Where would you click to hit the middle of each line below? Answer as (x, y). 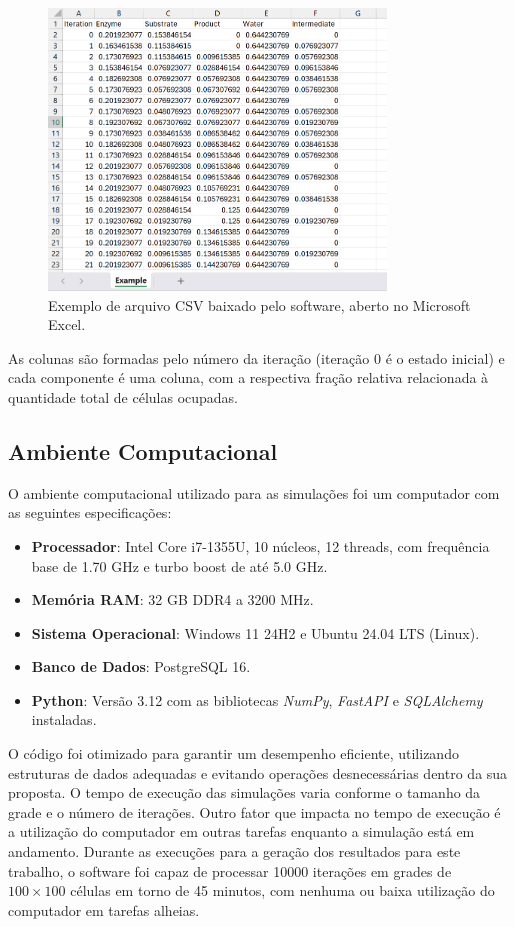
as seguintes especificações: (90, 512)
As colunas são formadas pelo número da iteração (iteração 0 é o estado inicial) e (256, 357)
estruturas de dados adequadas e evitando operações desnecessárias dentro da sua (258, 772)
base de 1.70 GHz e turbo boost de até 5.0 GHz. (179, 565)
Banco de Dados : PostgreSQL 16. (141, 666)
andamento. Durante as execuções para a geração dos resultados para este (234, 851)
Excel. (67, 324)
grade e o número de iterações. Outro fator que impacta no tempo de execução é (254, 811)
